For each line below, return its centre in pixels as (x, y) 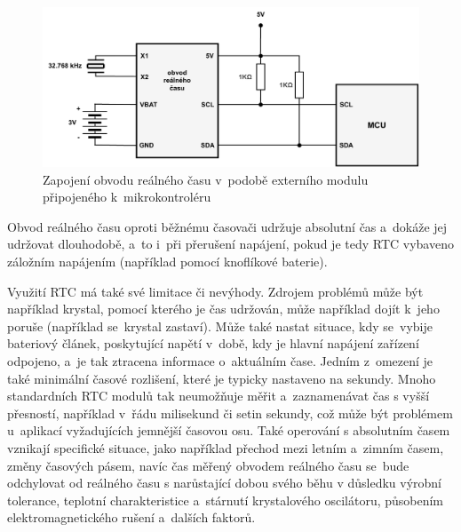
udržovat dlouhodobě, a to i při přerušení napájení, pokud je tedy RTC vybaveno (230, 244)
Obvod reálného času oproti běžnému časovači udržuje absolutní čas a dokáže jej (227, 226)
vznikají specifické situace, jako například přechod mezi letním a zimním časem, (226, 448)
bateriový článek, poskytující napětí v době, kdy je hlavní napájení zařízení (213, 343)
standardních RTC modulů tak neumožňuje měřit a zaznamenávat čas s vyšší (219, 396)
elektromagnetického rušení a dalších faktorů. (131, 517)
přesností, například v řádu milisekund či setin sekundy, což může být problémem (230, 413)
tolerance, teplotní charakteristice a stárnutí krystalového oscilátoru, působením (226, 500)
